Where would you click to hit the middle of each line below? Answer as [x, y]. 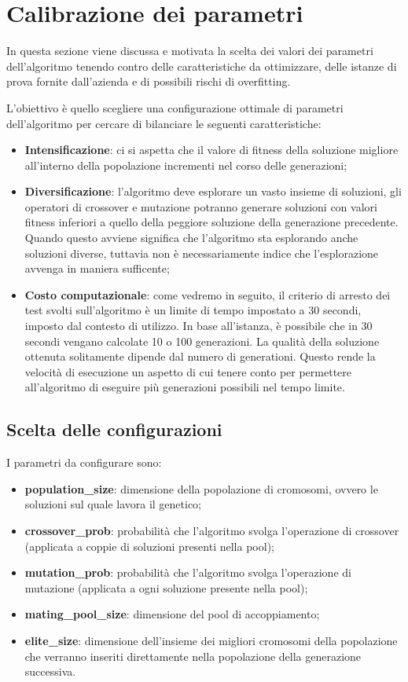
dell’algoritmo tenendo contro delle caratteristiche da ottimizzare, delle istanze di [202, 66]
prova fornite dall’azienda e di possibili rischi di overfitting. [149, 81]
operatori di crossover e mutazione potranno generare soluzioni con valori [201, 206]
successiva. [50, 671]
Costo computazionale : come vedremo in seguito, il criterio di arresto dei [208, 294]
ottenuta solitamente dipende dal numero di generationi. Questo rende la [200, 356]
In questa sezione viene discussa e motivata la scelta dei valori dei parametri [190, 51]
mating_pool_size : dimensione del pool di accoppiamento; [172, 614]
